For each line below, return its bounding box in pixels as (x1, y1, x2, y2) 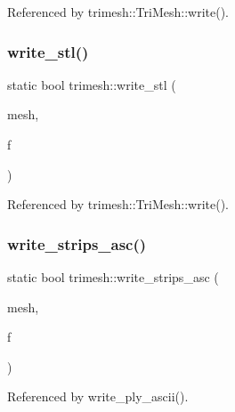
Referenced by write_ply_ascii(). (7, 387, 189, 406)
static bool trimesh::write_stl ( (7, 75, 176, 93)
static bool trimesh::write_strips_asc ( (7, 268, 219, 286)
